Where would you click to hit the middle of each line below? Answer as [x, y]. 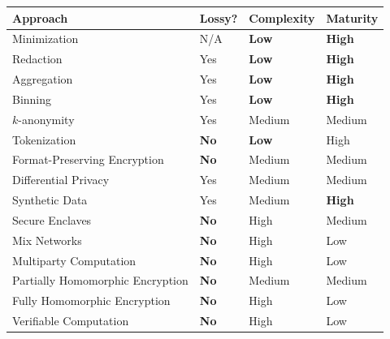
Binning [32, 99]
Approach [40, 17]
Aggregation [43, 79]
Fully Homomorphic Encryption [91, 300]
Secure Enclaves [52, 219]
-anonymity [46, 119]
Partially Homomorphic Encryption [100, 280]
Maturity [352, 17]
